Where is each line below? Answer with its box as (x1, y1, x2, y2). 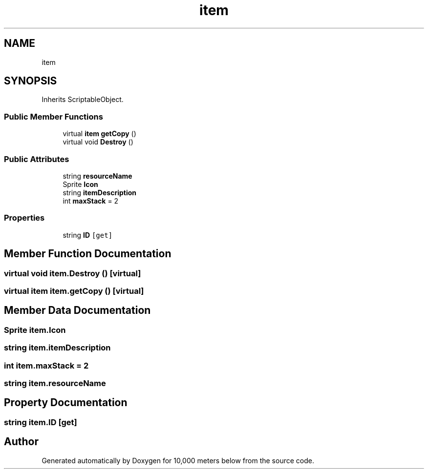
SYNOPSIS (4, 75, 57, 87)
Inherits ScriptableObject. (42, 95, 124, 104)
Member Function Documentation (4, 247, 171, 260)
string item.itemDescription (4, 343, 111, 353)
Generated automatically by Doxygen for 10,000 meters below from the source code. (42, 456, 314, 465)
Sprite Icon (63, 180, 98, 188)
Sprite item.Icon (4, 325, 66, 335)
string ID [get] (63, 230, 113, 239)
